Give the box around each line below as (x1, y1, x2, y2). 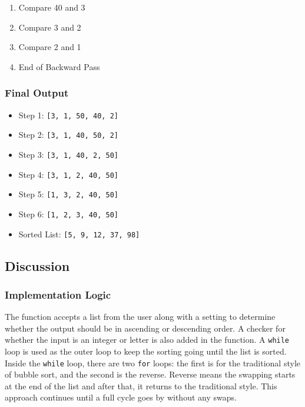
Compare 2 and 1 (18, 41, 81, 53)
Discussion (5, 256, 70, 274)
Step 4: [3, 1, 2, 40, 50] (18, 168, 118, 180)
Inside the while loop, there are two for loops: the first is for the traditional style (5, 356, 300, 369)
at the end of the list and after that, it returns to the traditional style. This (5, 379, 277, 392)
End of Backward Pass (18, 60, 100, 72)
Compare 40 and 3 (18, 1, 85, 13)
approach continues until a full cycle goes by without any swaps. (5, 391, 237, 403)
